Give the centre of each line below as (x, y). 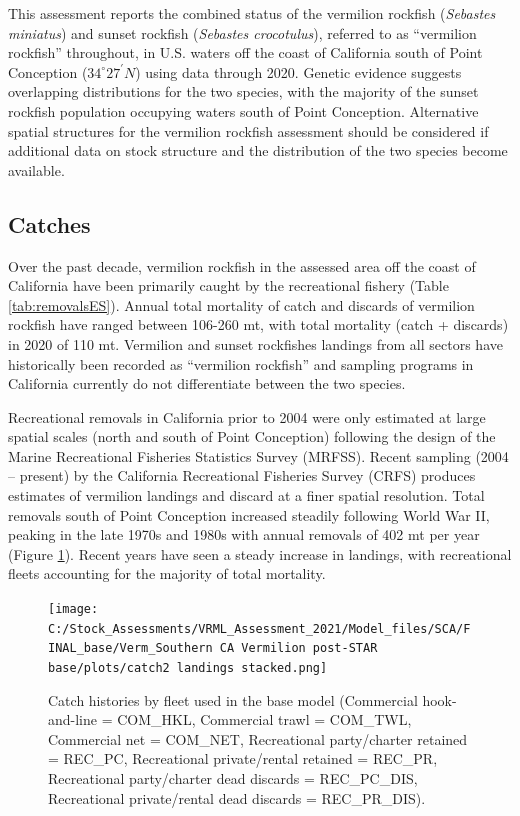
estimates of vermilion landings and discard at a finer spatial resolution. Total (246, 495)
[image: (73, 609)
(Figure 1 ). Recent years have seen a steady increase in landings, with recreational (260, 553)
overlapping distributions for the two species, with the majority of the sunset (243, 91)
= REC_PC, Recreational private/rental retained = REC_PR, (243, 758)
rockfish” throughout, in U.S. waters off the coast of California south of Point (245, 52)
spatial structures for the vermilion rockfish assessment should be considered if (248, 130)
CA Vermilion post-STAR (298, 648)
